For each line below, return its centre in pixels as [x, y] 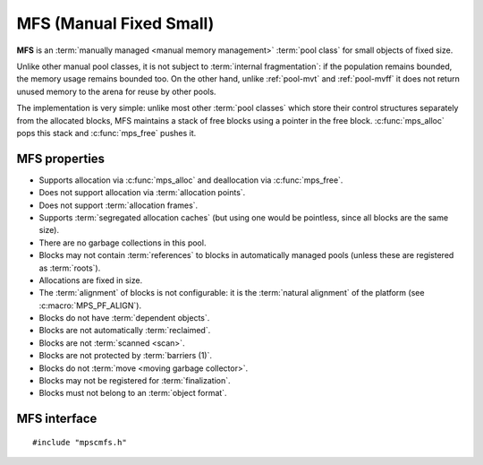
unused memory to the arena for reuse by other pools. [116, 91]
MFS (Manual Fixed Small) [115, 23]
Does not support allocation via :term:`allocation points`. [142, 193]
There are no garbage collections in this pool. [123, 243]
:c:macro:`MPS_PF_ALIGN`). [90, 306]
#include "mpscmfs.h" [80, 442]
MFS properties [61, 158]
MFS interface [57, 419]
